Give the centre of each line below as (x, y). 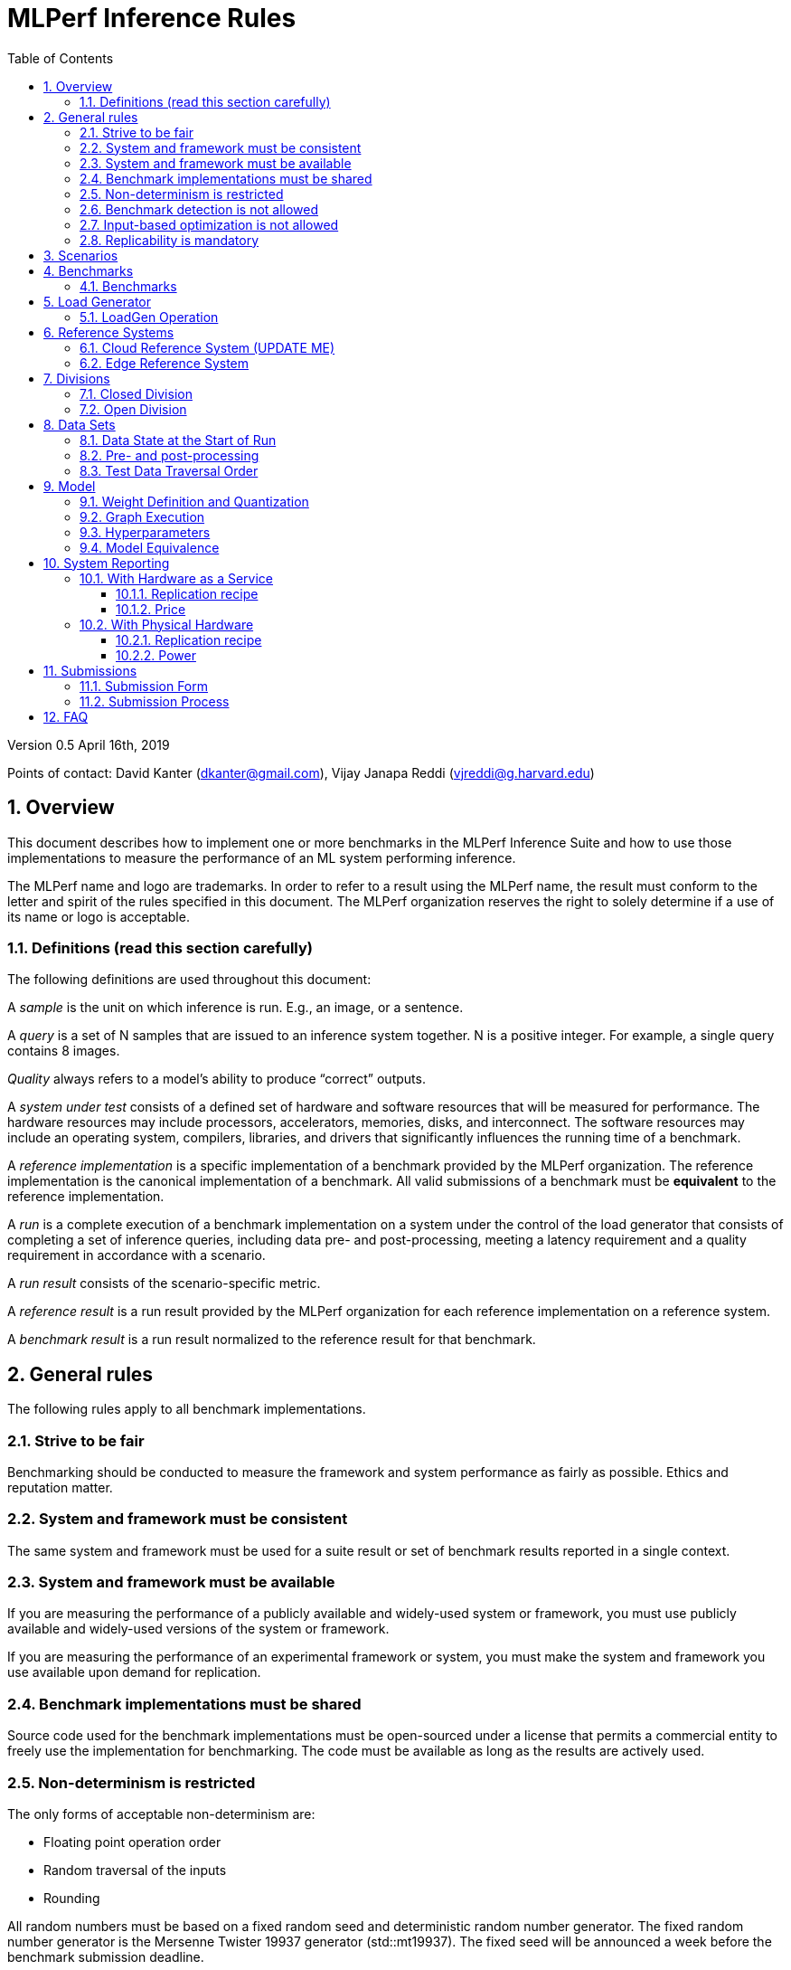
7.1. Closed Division (136, 393)
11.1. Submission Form (144, 686)
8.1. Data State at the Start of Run (178, 440)
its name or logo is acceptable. (99, 916)
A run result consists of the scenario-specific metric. (164, 1283)
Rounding (72, 1898)
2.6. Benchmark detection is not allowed (199, 209)
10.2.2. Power (156, 655)
